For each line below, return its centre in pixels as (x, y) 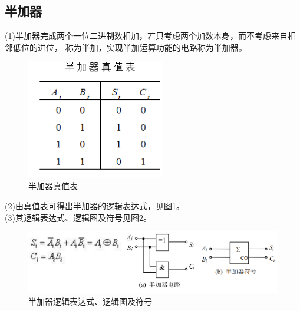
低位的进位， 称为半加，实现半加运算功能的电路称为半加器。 (130, 47)
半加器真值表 (53, 186)
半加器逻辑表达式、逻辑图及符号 (90, 301)
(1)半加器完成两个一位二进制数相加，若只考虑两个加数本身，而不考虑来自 (146, 36)
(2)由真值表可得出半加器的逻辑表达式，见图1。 (95, 205)
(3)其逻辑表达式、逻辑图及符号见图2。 (78, 217)
